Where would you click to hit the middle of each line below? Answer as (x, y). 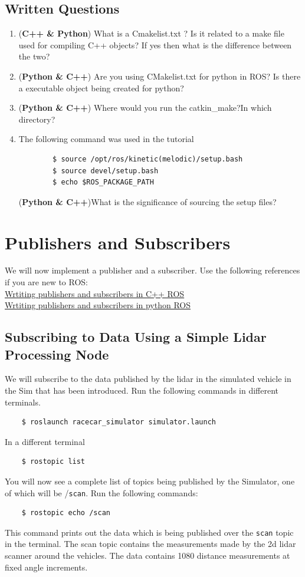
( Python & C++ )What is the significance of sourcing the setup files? (147, 201)
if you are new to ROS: (47, 282)
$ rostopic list (53, 462)
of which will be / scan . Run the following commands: (101, 492)
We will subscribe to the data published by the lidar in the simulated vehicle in (148, 379)
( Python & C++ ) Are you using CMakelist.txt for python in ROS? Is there (160, 76)
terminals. (23, 402)
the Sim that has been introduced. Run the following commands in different (142, 390)
